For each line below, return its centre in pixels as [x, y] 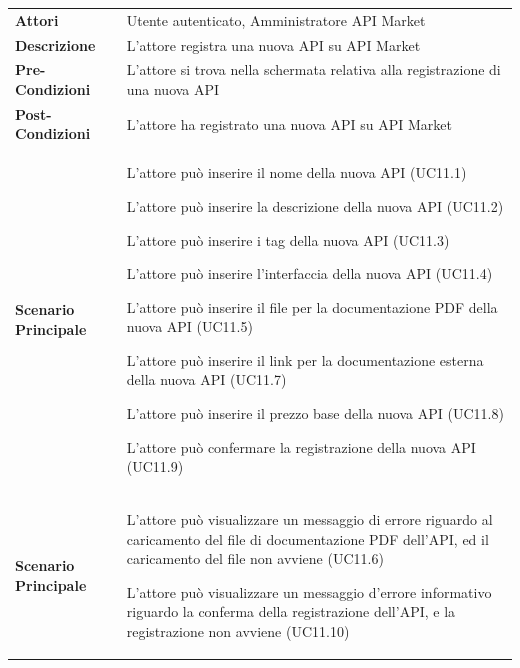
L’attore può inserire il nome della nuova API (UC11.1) [296, 172]
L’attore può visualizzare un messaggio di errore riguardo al [309, 519]
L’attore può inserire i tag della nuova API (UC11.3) [288, 239]
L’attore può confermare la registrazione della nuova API [301, 446]
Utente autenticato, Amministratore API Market [276, 19]
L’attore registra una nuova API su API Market [273, 44]
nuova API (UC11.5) [189, 326]
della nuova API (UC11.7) [206, 379]
